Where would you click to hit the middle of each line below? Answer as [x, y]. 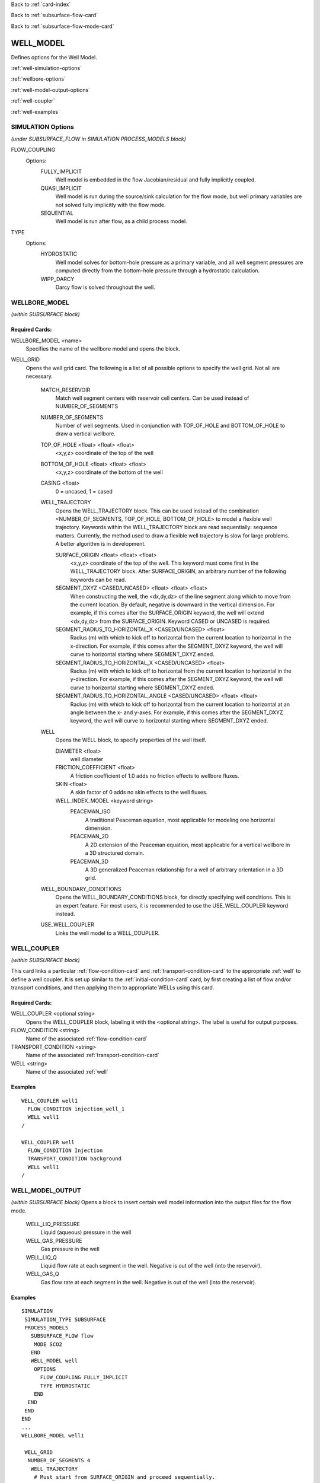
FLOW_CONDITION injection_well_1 [76, 1109]
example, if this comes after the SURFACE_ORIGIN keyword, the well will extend [167, 613]
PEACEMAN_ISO [90, 811]
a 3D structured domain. [115, 853]
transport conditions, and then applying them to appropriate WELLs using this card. [113, 988]
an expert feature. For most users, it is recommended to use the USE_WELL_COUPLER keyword [172, 905]
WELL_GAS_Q [42, 1274]
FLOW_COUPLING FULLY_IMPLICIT [84, 1377]
